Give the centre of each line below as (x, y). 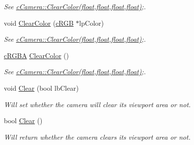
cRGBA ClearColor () (36, 55)
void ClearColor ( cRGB (39, 23)
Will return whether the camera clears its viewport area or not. (97, 137)
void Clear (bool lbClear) (41, 88)
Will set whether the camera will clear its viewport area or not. (97, 104)
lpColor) (91, 23)
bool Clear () (23, 121)
